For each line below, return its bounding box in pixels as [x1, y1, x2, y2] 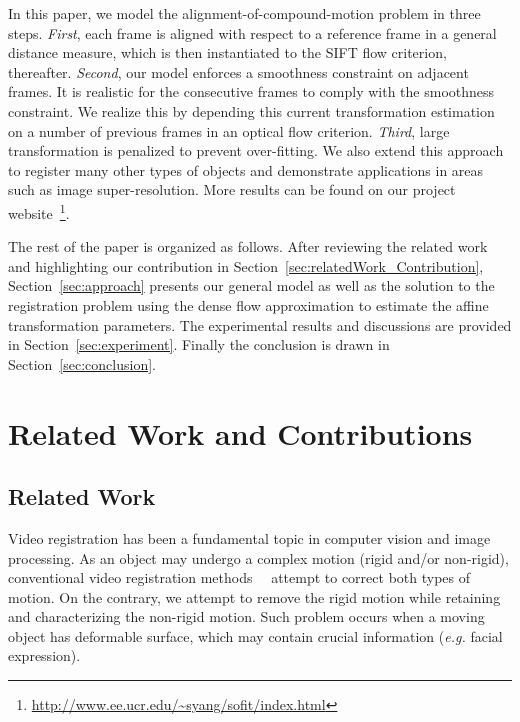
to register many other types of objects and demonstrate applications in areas [8, 159, 484, 180]
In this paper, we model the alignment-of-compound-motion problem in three [8, 3, 481, 23]
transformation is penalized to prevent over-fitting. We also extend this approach [8, 140, 504, 161]
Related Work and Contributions [8, 412, 473, 453]
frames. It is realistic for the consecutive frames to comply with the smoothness [8, 81, 495, 102]
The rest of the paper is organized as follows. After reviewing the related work [8, 236, 488, 257]
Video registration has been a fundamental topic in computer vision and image [8, 527, 491, 548]
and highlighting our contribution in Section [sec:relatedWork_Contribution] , [8, 255, 484, 276]
